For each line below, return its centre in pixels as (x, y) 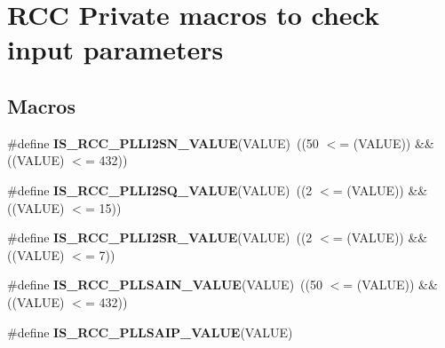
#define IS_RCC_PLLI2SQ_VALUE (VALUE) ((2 (160, 190)
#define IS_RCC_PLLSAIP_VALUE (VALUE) (150, 332)
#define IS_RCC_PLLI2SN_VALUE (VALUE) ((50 (163, 142)
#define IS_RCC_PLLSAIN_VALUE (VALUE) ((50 (165, 285)
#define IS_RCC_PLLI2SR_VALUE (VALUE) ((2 (160, 237)
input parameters (115, 49)
